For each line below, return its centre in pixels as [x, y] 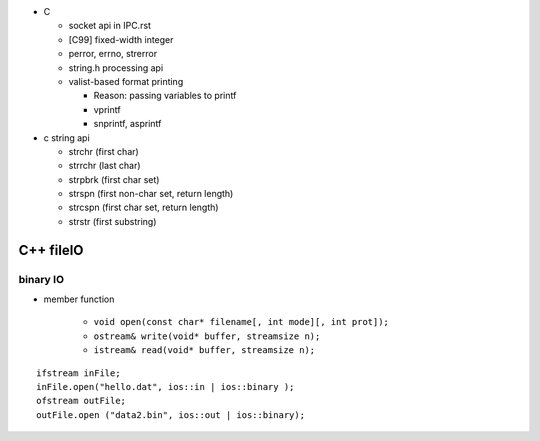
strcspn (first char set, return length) [143, 207]
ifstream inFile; [78, 373]
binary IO [41, 279]
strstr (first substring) [112, 221]
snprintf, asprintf [127, 124]
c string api [66, 137]
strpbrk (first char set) [114, 179]
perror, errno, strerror [113, 54]
